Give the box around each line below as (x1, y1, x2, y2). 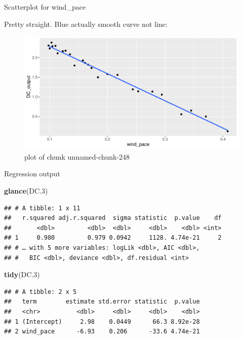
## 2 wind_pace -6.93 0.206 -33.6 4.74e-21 (4, 328, 200, 335)
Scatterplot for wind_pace (4, 2, 86, 12)
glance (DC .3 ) (4, 185, 48, 196)
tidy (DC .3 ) (4, 269, 40, 280)
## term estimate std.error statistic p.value (4, 298, 200, 306)
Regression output (4, 168, 60, 179)
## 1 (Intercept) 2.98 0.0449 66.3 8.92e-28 (4, 318, 200, 325)
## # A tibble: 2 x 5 (4, 288, 77, 295)
